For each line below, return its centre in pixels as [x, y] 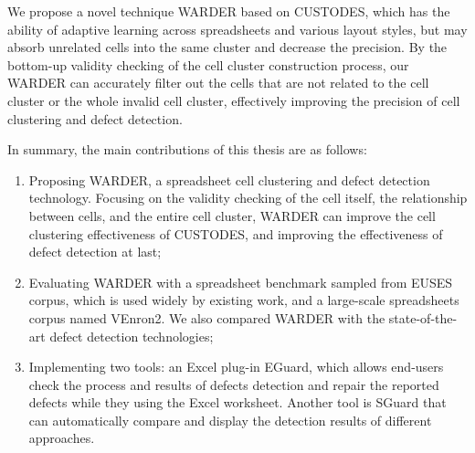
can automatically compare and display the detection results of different [230, 420]
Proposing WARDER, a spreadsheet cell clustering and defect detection [229, 179]
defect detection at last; [95, 252]
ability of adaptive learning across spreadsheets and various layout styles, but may [237, 29]
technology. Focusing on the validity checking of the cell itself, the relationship [248, 198]
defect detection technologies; [132, 336]
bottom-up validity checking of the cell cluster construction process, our [208, 64]
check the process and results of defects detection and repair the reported [234, 384]
